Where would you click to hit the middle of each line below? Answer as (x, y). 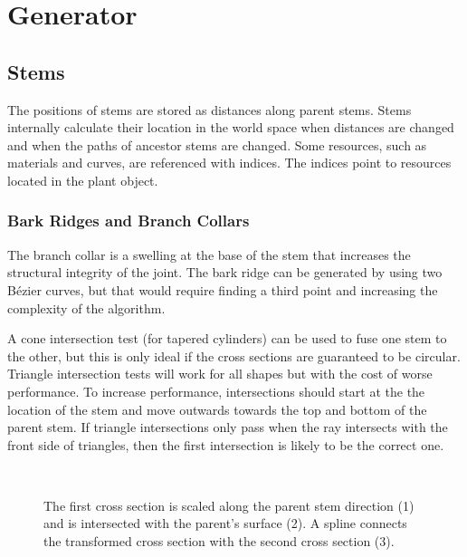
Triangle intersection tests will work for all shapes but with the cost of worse (220, 374)
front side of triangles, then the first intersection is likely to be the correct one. (226, 444)
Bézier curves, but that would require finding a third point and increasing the (223, 289)
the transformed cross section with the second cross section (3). (219, 541)
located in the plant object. (83, 180)
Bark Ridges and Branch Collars (129, 221)
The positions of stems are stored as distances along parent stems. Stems (210, 109)
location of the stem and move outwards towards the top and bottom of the (217, 409)
